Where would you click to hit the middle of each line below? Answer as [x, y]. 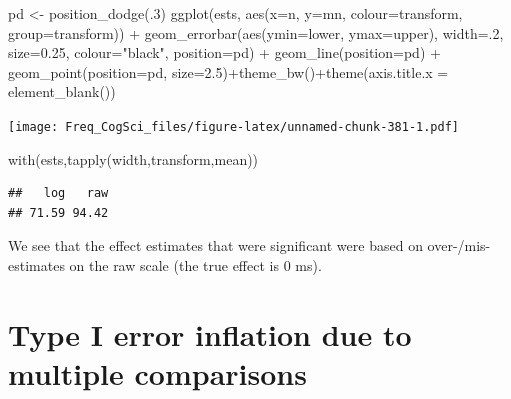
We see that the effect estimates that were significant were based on [215, 245]
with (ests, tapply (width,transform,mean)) [133, 158]
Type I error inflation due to [210, 333]
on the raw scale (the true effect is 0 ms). [195, 265]
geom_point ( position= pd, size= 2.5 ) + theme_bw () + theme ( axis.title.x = [228, 71]
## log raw [58, 193]
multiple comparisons [157, 372]
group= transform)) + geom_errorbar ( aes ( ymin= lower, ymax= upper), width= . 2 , [256, 32]
